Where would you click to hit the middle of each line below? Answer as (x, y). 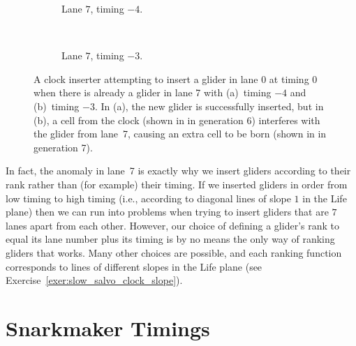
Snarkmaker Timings (108, 328)
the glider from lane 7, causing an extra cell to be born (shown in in (180, 134)
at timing (289, 78)
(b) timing (57, 106)
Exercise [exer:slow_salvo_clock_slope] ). (94, 280)
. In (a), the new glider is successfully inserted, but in (209, 106)
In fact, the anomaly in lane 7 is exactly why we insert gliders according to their (178, 171)
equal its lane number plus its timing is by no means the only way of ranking (170, 239)
